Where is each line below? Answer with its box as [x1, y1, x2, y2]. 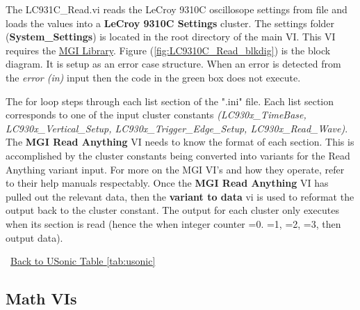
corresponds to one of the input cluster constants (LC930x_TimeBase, [6, 107, 306, 122]
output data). [6, 230, 63, 245]
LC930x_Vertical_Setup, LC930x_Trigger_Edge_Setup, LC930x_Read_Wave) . [6, 121, 348, 135]
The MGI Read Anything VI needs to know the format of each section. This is [6, 134, 354, 149]
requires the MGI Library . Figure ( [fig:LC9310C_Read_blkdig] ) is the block [6, 42, 331, 57]
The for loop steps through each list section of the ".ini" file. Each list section [6, 93, 334, 108]
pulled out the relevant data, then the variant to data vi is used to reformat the [6, 189, 354, 203]
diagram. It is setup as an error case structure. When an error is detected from [6, 56, 341, 71]
